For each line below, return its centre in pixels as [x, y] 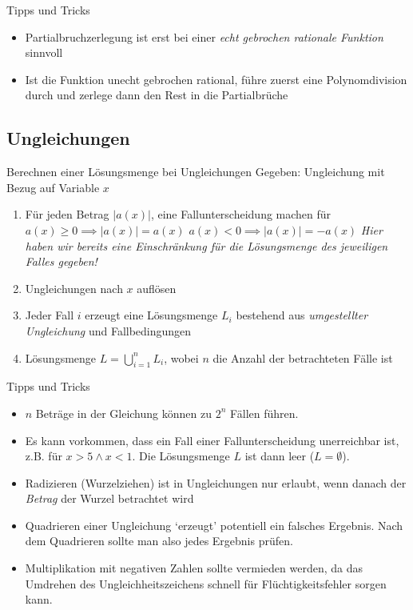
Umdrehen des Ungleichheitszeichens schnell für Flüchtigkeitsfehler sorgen [206, 583]
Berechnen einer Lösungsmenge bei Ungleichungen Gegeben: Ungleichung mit [196, 172]
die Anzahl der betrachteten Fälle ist [303, 357]
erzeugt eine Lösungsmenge [151, 315]
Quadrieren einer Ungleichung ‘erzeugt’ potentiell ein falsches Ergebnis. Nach [214, 525]
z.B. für [44, 456]
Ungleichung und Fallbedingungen [108, 330]
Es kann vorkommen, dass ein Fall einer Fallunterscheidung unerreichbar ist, [212, 440]
